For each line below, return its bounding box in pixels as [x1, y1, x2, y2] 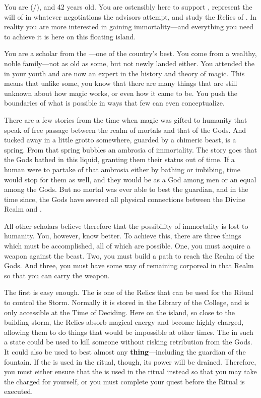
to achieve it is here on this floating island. [4, 31, 136, 41]
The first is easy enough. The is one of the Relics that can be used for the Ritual [4, 287, 253, 297]
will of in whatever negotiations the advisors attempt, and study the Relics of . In [4, 11, 257, 22]
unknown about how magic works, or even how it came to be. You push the [4, 87, 237, 98]
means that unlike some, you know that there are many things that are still [4, 78, 237, 88]
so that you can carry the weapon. [4, 270, 110, 280]
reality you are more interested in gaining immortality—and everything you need [4, 21, 253, 32]
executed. [4, 386, 33, 396]
